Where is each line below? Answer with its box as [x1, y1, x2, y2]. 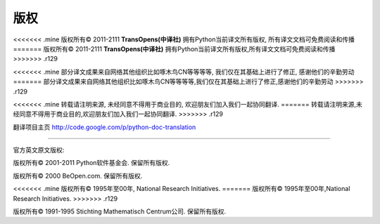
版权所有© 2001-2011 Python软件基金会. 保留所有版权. [13, 159, 170, 167]
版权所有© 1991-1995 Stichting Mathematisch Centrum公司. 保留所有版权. [13, 207, 227, 216]
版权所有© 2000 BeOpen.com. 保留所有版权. [13, 171, 143, 180]
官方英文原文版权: [13, 146, 65, 154]
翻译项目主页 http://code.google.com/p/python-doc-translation [13, 123, 196, 131]
